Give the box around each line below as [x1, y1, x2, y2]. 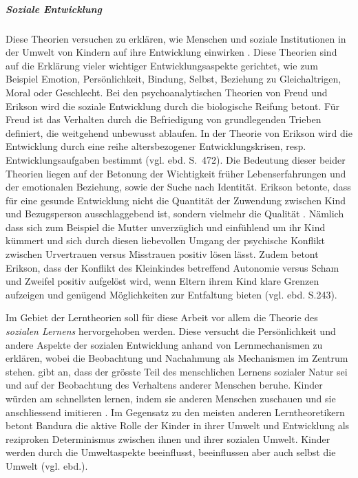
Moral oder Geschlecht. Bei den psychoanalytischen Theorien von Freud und [6, 85, 328, 99]
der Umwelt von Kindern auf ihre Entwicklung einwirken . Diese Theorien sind [6, 45, 337, 59]
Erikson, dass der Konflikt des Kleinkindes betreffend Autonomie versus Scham [6, 260, 339, 274]
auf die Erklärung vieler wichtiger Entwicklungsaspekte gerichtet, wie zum [6, 58, 318, 72]
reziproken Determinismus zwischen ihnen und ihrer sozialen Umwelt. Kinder [6, 431, 330, 446]
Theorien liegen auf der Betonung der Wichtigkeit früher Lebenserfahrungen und [6, 166, 346, 180]
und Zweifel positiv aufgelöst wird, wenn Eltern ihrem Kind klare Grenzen [6, 274, 319, 288]
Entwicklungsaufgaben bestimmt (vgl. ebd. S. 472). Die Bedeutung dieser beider [6, 152, 346, 166]
